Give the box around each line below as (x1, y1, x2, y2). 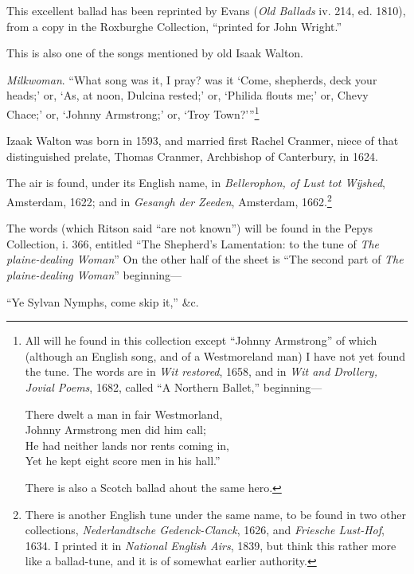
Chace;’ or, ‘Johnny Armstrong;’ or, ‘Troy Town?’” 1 (6, 103, 260, 122)
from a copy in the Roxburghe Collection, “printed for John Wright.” (6, 18, 342, 34)
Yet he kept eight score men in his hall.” (25, 452, 221, 469)
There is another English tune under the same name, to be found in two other (25, 506, 406, 522)
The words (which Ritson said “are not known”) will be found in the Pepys (6, 220, 373, 236)
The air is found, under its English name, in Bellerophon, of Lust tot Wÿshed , (6, 174, 385, 191)
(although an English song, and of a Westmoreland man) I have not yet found (25, 347, 406, 364)
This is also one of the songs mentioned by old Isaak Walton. (6, 45, 304, 61)
